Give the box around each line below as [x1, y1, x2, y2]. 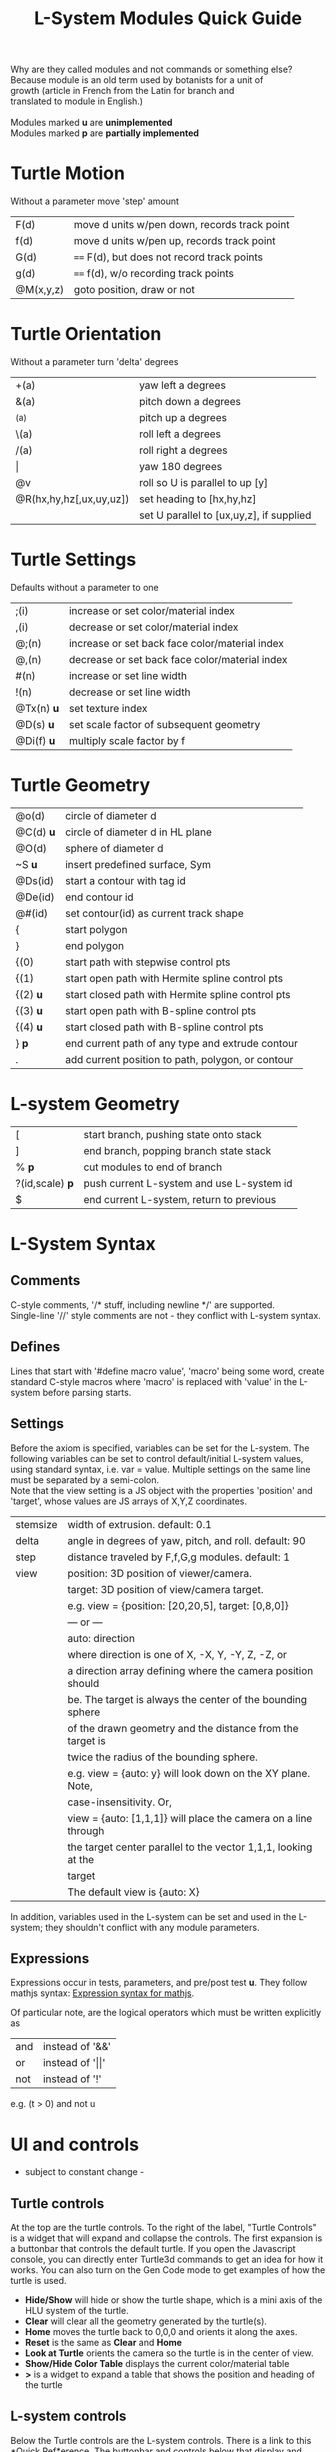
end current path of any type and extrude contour [64, 1036, 298, 1050]
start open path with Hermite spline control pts [64, 971, 284, 985]
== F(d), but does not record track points [73, 250, 263, 264]
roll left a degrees [138, 427, 222, 441]
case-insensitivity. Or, [67, 1795, 173, 1809]
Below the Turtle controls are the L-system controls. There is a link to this [10, 2434, 312, 2446]
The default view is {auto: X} [67, 1885, 200, 1899]
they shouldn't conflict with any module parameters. [44, 1921, 260, 1933]
